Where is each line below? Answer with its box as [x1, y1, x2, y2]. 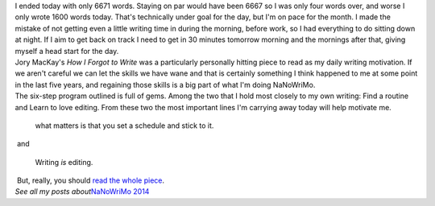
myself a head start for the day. [14, 46, 119, 56]
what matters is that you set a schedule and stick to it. [35, 121, 214, 130]
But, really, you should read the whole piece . [16, 175, 165, 185]
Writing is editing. [35, 157, 93, 167]
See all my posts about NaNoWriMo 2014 [14, 187, 150, 196]
